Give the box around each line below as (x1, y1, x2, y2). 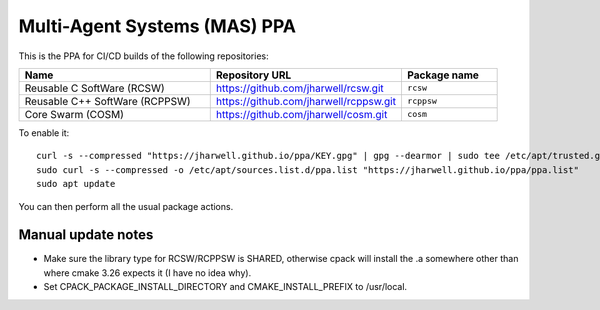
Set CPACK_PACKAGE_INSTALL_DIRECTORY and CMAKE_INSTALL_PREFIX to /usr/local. (43, 281, 408, 293)
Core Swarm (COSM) (24, 107, 125, 121)
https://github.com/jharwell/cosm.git (215, 107, 388, 121)
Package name (406, 68, 480, 82)
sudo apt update (36, 178, 116, 190)
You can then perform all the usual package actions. (18, 200, 234, 212)
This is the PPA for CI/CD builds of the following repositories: (18, 50, 269, 62)
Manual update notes (18, 226, 154, 244)
